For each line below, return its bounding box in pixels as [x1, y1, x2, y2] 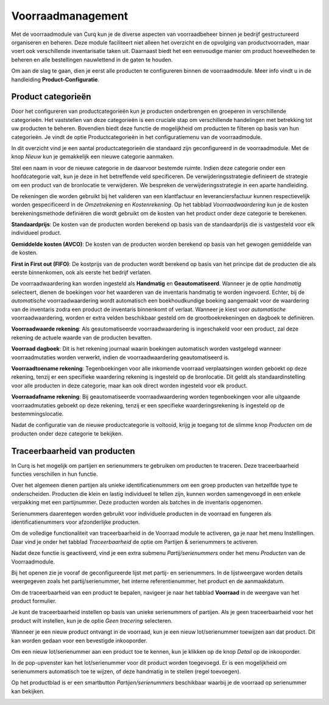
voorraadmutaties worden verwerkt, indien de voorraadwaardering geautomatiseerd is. [11, 354, 230, 361]
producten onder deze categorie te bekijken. [11, 430, 123, 437]
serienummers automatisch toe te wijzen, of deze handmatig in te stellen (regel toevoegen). [11, 668, 241, 675]
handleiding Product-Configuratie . [11, 76, 100, 83]
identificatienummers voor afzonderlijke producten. [11, 518, 140, 526]
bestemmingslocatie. [11, 410, 64, 417]
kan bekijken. [11, 687, 45, 695]
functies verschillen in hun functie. [11, 470, 98, 478]
